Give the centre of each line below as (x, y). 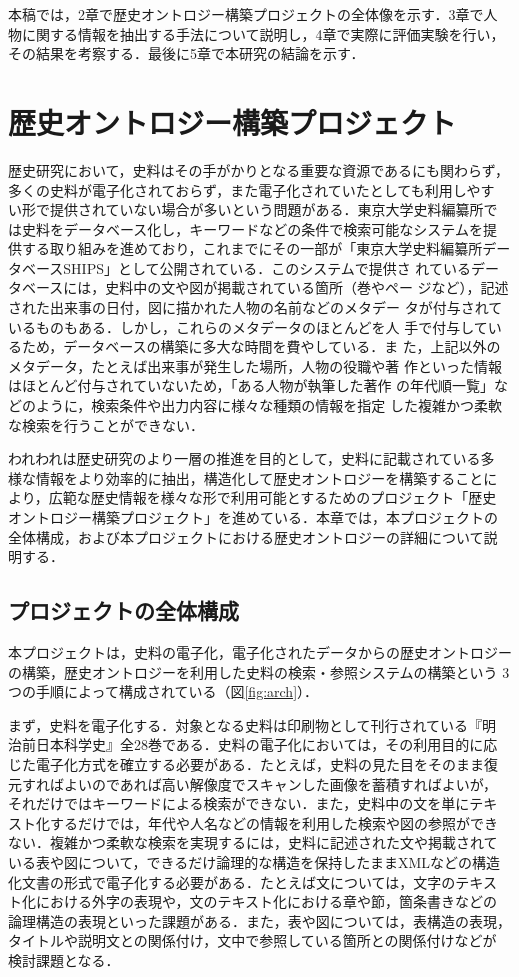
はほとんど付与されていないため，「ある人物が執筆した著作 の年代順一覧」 (251, 385)
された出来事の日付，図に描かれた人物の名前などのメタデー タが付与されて (255, 307)
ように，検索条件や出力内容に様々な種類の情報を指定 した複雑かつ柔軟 (268, 405)
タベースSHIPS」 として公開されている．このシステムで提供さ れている (239, 267)
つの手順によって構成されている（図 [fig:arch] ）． (163, 691)
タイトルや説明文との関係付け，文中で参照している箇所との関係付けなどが (252, 940)
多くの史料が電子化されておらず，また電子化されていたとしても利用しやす (251, 189)
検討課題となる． (64, 959)
